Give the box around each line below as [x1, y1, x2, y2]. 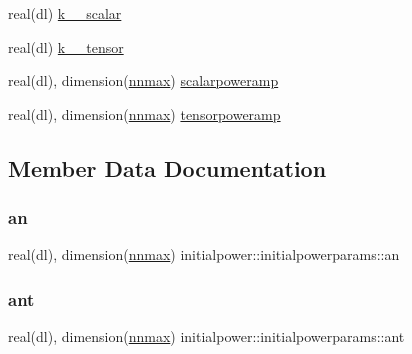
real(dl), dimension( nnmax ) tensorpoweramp [8, 103, 281, 124]
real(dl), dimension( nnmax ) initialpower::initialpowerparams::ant [8, 326, 405, 347]
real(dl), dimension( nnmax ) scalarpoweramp [8, 70, 279, 91]
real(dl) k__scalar [8, 3, 122, 23]
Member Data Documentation [8, 152, 327, 183]
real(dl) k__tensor [8, 36, 124, 57]
